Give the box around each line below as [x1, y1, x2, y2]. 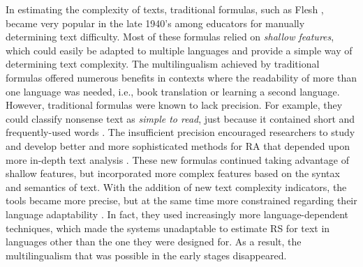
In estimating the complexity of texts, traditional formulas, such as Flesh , [6, 2, 324, 16]
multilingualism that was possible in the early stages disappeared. [6, 247, 287, 262]
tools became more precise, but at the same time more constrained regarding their [6, 193, 357, 208]
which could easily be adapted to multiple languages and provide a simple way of [6, 43, 353, 57]
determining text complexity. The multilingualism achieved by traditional [6, 56, 320, 71]
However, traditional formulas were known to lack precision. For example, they [6, 98, 343, 112]
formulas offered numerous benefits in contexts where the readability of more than [6, 70, 357, 84]
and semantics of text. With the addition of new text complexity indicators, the [6, 179, 347, 194]
